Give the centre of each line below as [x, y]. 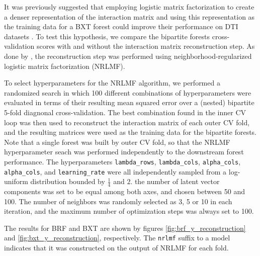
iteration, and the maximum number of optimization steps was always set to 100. [129, 211]
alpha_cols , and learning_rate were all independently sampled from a [115, 171]
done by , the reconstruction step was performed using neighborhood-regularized [128, 56]
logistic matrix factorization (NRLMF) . [65, 66]
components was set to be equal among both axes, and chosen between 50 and [125, 191]
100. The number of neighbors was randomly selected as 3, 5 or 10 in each [118, 201]
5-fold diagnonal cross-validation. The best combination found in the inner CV [125, 112]
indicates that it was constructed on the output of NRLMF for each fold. [116, 248]
